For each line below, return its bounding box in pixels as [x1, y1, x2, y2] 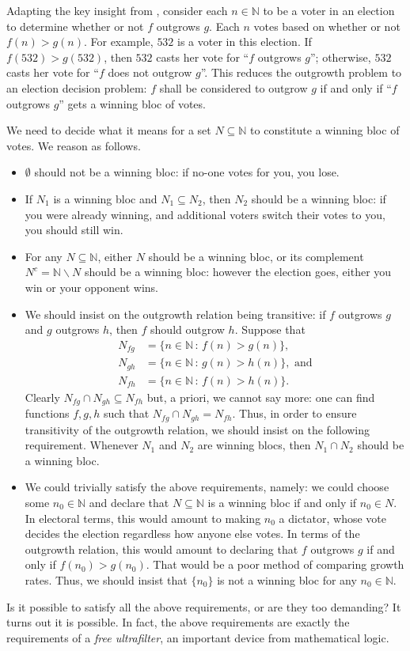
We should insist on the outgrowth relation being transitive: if [25, 305, 326, 322]
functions [25, 405, 70, 422]
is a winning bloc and [53, 190, 158, 206]
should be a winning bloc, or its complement [148, 248, 364, 264]
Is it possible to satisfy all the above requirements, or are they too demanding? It [6, 598, 401, 615]
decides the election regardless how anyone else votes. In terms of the [25, 525, 360, 542]
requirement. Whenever [25, 437, 139, 453]
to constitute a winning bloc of [250, 122, 400, 138]
